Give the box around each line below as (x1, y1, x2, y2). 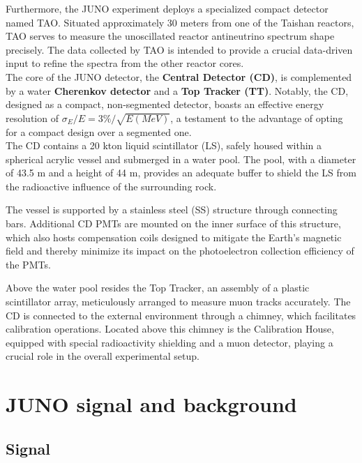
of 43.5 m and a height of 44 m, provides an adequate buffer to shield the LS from (6, 165, 356, 180)
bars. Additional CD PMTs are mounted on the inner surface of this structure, (6, 216, 341, 231)
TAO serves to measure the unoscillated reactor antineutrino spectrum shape (6, 29, 335, 43)
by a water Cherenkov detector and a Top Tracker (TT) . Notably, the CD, (6, 83, 349, 98)
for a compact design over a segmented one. (6, 124, 192, 139)
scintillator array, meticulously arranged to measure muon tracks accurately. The (6, 294, 351, 309)
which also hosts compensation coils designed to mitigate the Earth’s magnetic (6, 229, 342, 244)
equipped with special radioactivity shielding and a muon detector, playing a (6, 335, 333, 349)
